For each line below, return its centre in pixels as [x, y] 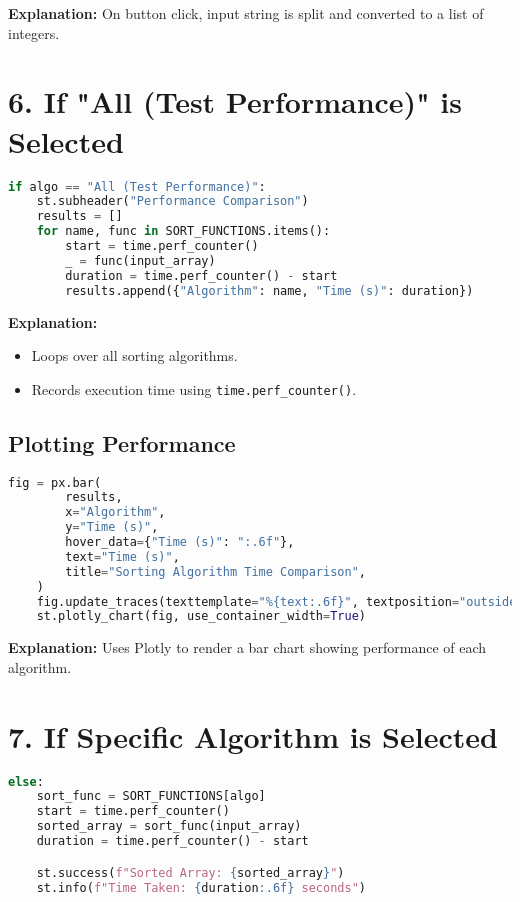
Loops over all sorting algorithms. [134, 355]
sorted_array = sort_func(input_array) [169, 826]
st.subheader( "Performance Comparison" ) [172, 201]
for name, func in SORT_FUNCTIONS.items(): [183, 231]
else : [26, 781]
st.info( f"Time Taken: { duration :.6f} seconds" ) [201, 887]
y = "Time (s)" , [112, 527]
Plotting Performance [122, 442]
